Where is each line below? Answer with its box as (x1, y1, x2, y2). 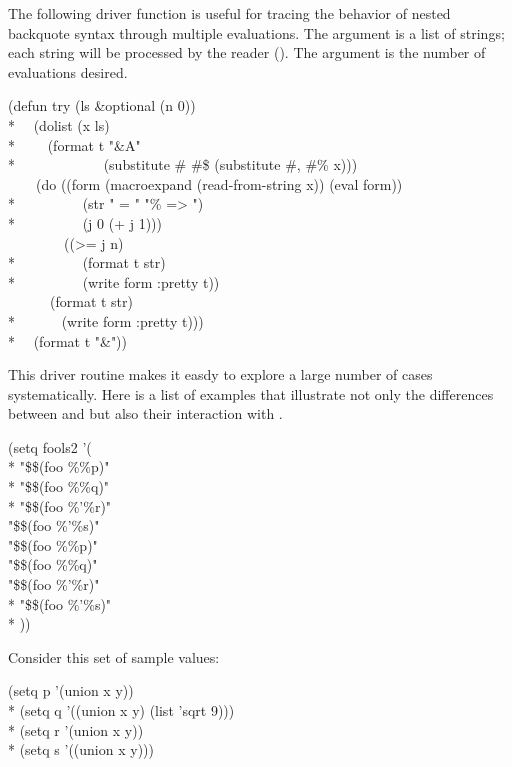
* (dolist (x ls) (8, 114, 110, 135)
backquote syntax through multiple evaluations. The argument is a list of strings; (8, 22, 505, 43)
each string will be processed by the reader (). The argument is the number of (8, 42, 486, 63)
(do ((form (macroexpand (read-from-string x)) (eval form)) (35, 173, 403, 194)
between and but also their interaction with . (8, 403, 283, 424)
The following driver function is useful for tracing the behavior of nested (8, 3, 451, 23)
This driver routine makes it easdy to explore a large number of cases (8, 364, 433, 385)
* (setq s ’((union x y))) (8, 739, 154, 760)
